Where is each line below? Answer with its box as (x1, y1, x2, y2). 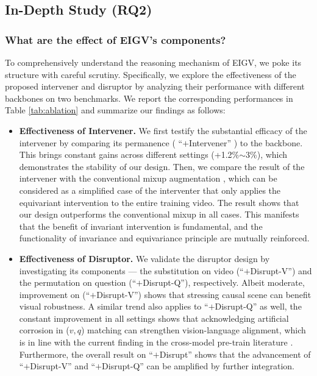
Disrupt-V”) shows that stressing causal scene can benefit (96, 288, 312, 300)
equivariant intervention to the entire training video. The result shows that (19, 196, 299, 208)
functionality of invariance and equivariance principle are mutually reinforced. (19, 232, 310, 244)
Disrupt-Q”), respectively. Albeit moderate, (143, 276, 305, 289)
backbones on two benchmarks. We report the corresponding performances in (5, 91, 293, 104)
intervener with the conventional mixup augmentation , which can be (19, 172, 277, 185)
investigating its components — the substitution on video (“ (19, 264, 244, 277)
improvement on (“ (19, 288, 90, 300)
